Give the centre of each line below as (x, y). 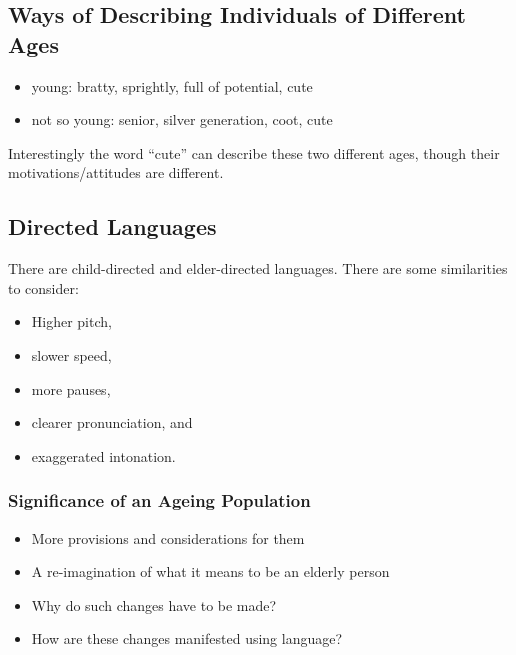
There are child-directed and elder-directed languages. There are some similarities (258, 268)
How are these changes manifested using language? (187, 638)
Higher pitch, (71, 321)
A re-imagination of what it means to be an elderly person (210, 571)
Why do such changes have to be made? (154, 604)
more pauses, (71, 388)
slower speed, (71, 354)
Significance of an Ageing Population (159, 500)
